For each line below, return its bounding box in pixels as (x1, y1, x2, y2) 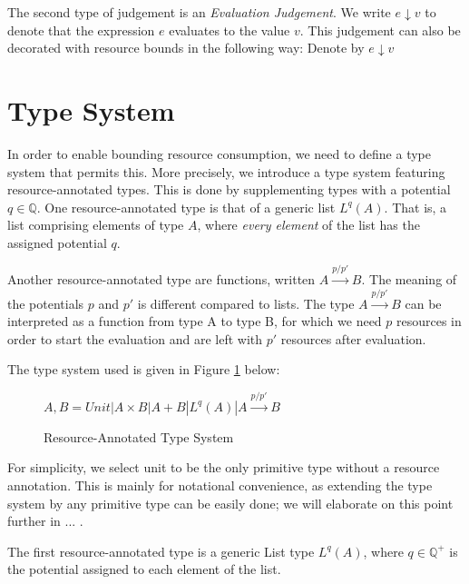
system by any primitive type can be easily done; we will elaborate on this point (7, 493, 454, 512)
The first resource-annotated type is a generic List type (7, 541, 315, 560)
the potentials (7, 293, 84, 312)
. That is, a (384, 197, 447, 216)
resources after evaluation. (280, 329, 426, 348)
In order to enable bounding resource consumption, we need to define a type (7, 144, 431, 163)
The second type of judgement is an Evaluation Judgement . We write (7, 3, 391, 21)
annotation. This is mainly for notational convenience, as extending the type (7, 476, 433, 495)
